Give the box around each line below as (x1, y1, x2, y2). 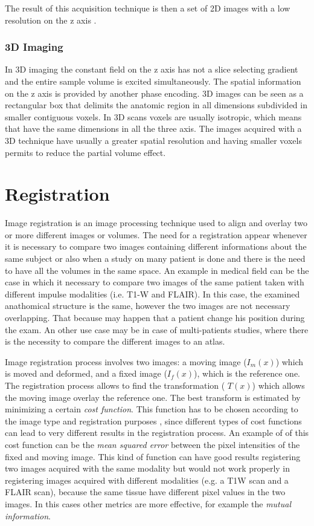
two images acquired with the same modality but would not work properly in (5, 462, 290, 475)
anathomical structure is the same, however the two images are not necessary (5, 299, 290, 312)
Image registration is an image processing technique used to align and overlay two (5, 216, 308, 229)
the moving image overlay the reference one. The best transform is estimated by (5, 391, 301, 403)
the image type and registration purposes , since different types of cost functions (5, 414, 302, 427)
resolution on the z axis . (5, 13, 97, 26)
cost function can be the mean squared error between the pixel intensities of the (5, 438, 300, 450)
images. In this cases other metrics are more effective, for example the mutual (5, 497, 292, 510)
